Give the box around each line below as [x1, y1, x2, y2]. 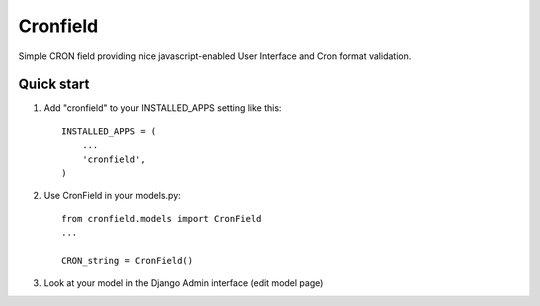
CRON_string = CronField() [61, 255, 194, 266]
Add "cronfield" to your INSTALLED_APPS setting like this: [43, 102, 282, 114]
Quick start [18, 76, 90, 93]
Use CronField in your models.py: [43, 190, 182, 202]
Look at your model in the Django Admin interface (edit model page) [43, 277, 324, 289]
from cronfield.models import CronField [61, 213, 262, 224]
